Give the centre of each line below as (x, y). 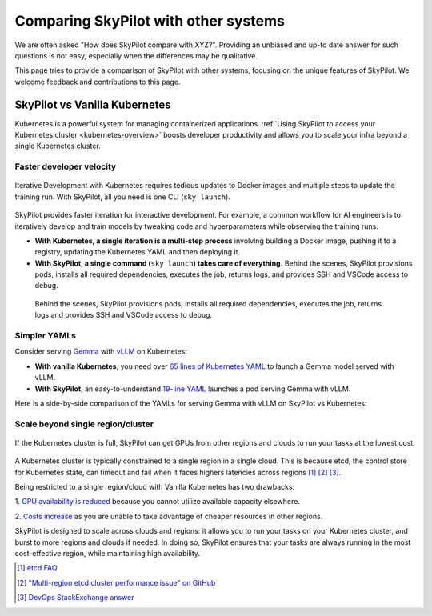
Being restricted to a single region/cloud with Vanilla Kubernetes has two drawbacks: (155, 487)
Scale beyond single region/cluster (84, 424)
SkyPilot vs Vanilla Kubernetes (93, 104)
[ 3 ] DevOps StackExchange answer (76, 598)
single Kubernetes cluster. (58, 146)
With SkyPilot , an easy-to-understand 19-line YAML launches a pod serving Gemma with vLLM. (193, 389)
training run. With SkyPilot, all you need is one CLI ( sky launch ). (123, 197)
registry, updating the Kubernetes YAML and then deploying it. (138, 252)
